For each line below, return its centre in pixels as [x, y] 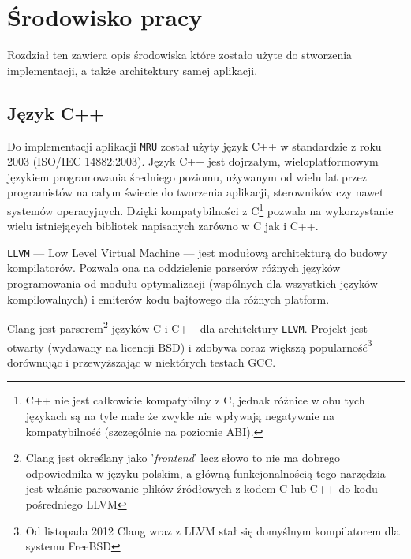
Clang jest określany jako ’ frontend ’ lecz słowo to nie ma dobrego [183, 458]
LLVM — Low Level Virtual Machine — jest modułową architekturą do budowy [197, 252]
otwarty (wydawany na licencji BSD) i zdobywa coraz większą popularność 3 [190, 345]
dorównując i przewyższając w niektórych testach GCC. [142, 361]
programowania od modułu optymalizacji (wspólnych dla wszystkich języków [192, 283]
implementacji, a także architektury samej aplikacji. [133, 70]
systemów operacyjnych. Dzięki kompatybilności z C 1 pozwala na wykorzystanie [200, 209]
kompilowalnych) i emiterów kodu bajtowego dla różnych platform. [168, 298]
